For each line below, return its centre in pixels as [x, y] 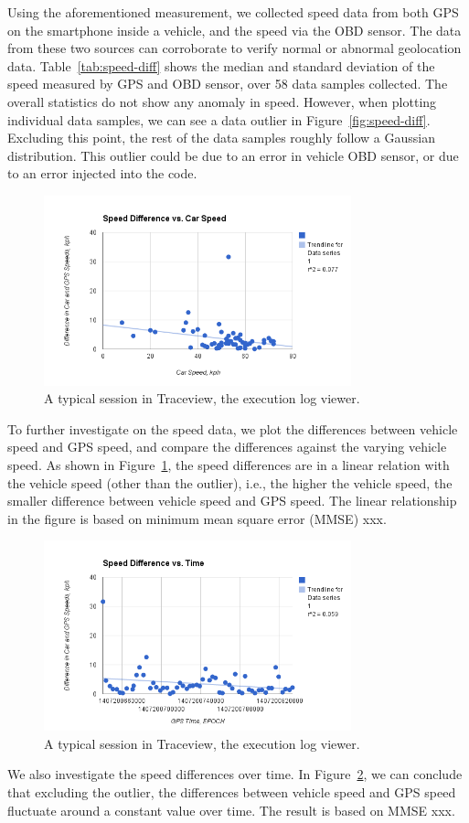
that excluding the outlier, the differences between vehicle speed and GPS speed [232, 791]
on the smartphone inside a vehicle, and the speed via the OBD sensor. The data [234, 30]
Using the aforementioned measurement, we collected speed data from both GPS [233, 12]
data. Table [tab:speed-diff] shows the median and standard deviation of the [221, 65]
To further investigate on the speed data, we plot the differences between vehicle [233, 428]
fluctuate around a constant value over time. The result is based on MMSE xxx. [231, 810]
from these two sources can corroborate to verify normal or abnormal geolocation [234, 48]
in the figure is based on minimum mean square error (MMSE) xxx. [197, 518]
